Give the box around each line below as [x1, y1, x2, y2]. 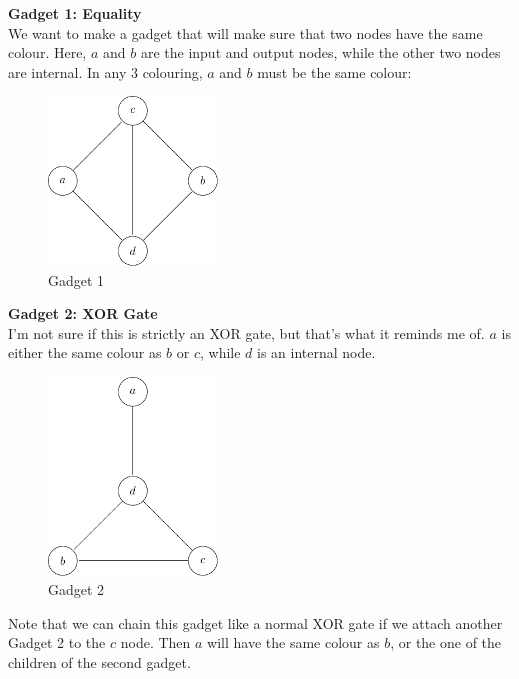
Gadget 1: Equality [8, 3, 142, 23]
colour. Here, [8, 42, 87, 63]
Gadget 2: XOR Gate [8, 303, 158, 324]
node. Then [120, 632, 191, 653]
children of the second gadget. [8, 651, 191, 672]
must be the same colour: [257, 61, 412, 82]
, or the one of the [390, 632, 502, 653]
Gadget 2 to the [8, 632, 106, 653]
